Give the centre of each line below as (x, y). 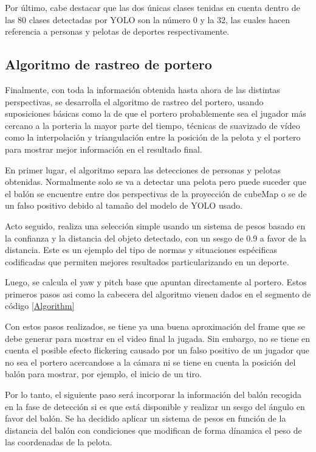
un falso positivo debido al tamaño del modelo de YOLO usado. (124, 205)
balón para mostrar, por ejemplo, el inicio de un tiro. (103, 374)
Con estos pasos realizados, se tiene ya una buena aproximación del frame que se (155, 326)
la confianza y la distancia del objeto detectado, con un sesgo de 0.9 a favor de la (156, 238)
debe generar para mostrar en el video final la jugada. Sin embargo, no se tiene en (158, 338)
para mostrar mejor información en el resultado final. (104, 149)
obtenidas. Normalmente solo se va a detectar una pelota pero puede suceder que (156, 182)
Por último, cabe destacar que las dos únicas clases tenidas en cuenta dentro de (153, 7)
